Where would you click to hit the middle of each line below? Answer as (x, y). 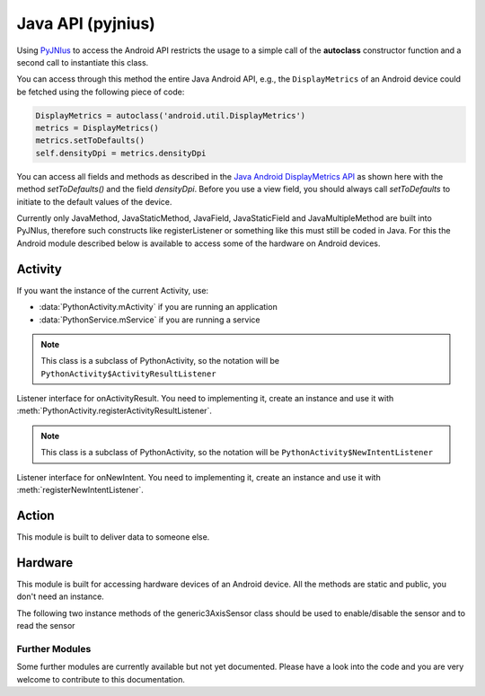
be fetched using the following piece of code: (101, 92)
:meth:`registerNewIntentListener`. (80, 490)
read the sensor (46, 626)
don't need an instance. (61, 596)
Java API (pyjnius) (86, 23)
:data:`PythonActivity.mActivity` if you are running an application (158, 307)
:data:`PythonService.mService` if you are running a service (150, 320)
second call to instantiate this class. (83, 62)
